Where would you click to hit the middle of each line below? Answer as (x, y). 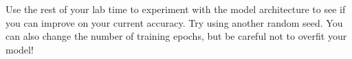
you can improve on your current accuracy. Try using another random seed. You (174, 22)
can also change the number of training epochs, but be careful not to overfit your (176, 36)
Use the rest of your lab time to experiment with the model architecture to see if (176, 9)
